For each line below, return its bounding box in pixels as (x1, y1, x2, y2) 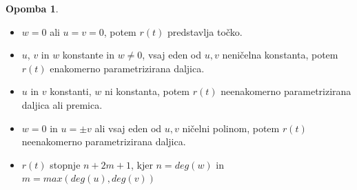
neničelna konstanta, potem (222, 47, 338, 62)
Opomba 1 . (6, 1, 59, 15)
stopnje (50, 157, 81, 171)
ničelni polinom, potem (182, 120, 280, 135)
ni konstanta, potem (105, 84, 190, 98)
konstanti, (50, 84, 92, 98)
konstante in (62, 47, 115, 62)
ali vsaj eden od (94, 120, 162, 135)
